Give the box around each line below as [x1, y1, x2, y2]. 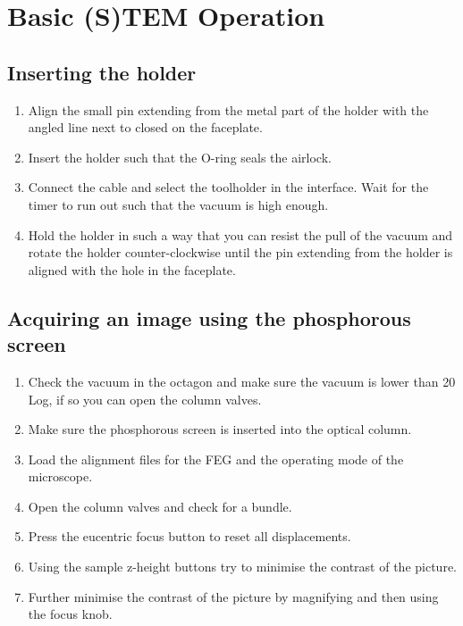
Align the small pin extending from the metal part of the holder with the [28, 100, 429, 119]
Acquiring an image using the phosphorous [7, 304, 411, 331]
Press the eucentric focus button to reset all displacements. [28, 527, 351, 546]
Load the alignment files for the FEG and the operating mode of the [28, 449, 404, 468]
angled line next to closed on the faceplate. [28, 118, 263, 137]
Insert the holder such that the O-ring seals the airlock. [28, 147, 332, 166]
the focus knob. [28, 605, 113, 623]
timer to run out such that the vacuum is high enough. [28, 195, 329, 213]
